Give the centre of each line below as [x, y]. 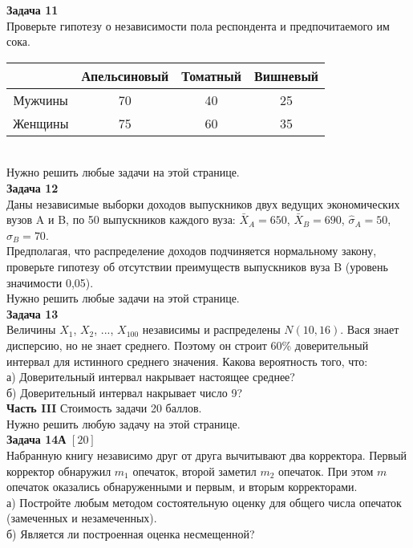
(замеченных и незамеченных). [82, 518]
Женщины [41, 123]
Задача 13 [32, 313]
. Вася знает [370, 329]
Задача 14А [36, 439]
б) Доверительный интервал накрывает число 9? [125, 392]
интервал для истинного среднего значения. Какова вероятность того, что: [187, 361]
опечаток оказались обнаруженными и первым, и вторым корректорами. [182, 487]
